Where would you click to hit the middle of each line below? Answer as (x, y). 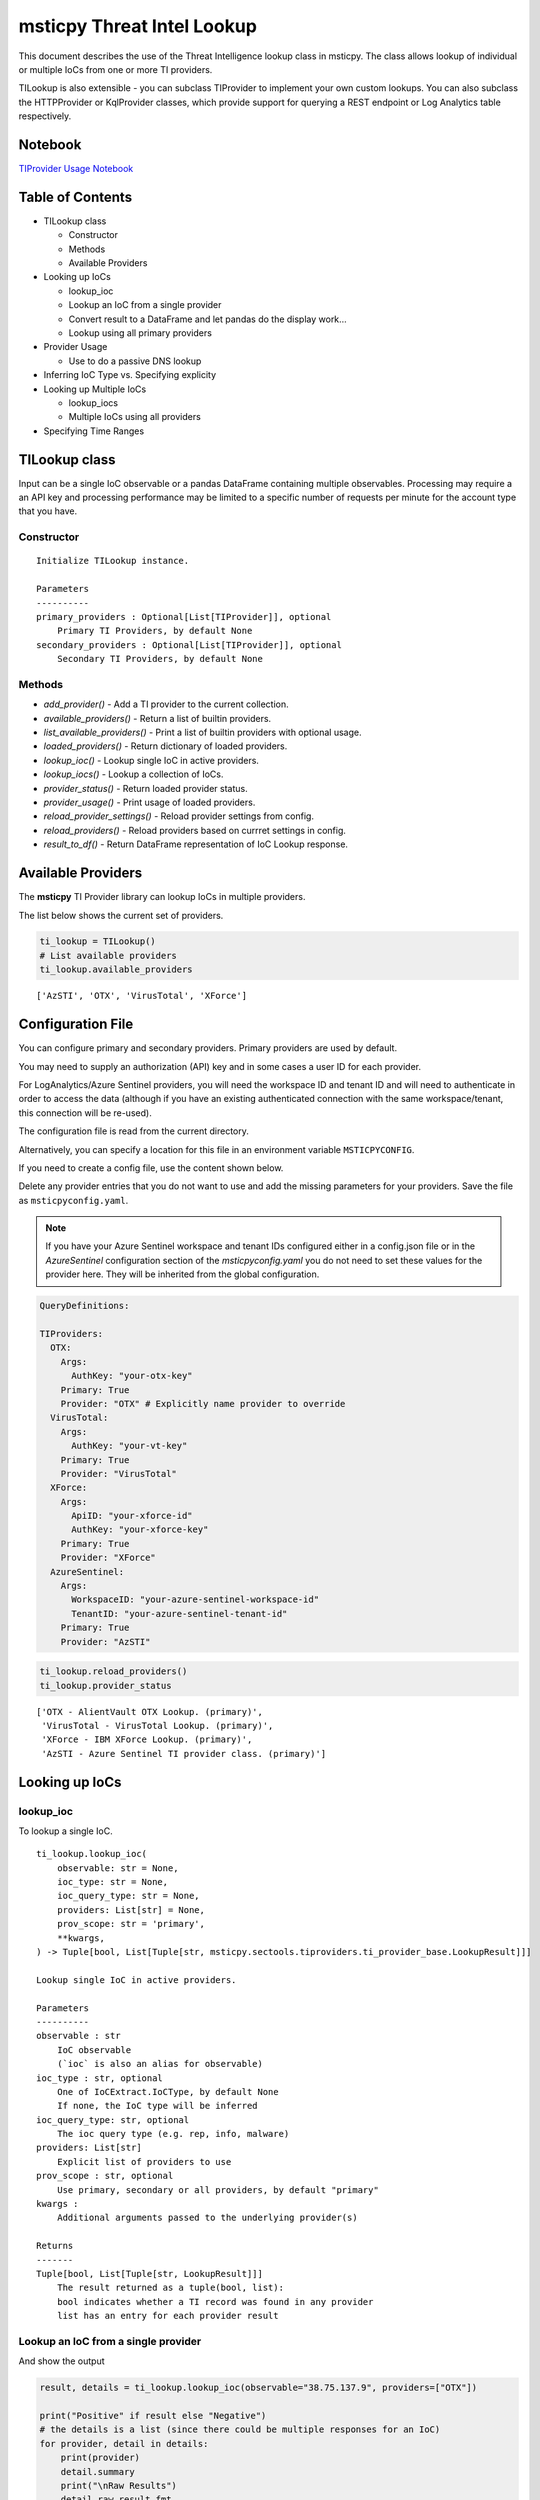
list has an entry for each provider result (167, 2316)
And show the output (61, 2361)
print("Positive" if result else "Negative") (153, 2416)
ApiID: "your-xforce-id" (132, 1516)
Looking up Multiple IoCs (95, 389)
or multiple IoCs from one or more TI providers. (115, 69)
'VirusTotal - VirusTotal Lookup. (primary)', (157, 1725)
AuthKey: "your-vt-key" (129, 1446)
